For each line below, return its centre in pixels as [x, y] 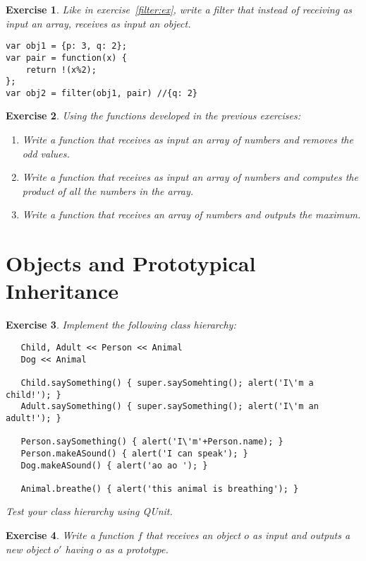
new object [28, 549]
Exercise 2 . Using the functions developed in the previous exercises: [153, 116]
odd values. [46, 153]
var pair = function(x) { [66, 58]
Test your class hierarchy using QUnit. [89, 511]
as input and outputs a [301, 535]
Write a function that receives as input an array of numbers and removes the [188, 140]
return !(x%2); [61, 70]
